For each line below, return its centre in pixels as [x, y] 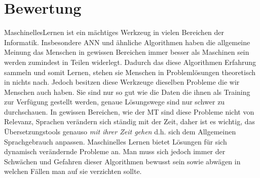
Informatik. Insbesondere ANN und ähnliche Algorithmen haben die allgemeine [127, 42]
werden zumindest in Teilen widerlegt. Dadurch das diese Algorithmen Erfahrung [130, 62]
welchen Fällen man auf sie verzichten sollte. [73, 171]
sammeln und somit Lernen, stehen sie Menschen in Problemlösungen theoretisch [130, 72]
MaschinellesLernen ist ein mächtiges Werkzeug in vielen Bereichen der [114, 32]
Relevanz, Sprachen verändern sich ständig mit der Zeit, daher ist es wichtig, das [130, 121]
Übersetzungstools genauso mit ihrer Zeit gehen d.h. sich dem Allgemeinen [120, 132]
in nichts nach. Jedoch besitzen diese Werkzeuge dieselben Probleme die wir [122, 82]
